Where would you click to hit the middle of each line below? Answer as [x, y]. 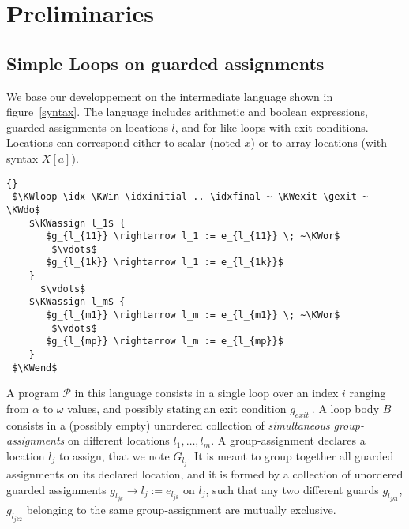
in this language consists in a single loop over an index [206, 393]
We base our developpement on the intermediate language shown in [170, 96]
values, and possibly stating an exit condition [177, 408]
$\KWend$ [35, 368]
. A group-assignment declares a [288, 440]
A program [33, 393]
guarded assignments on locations [87, 127]
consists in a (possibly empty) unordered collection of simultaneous [168, 424]
